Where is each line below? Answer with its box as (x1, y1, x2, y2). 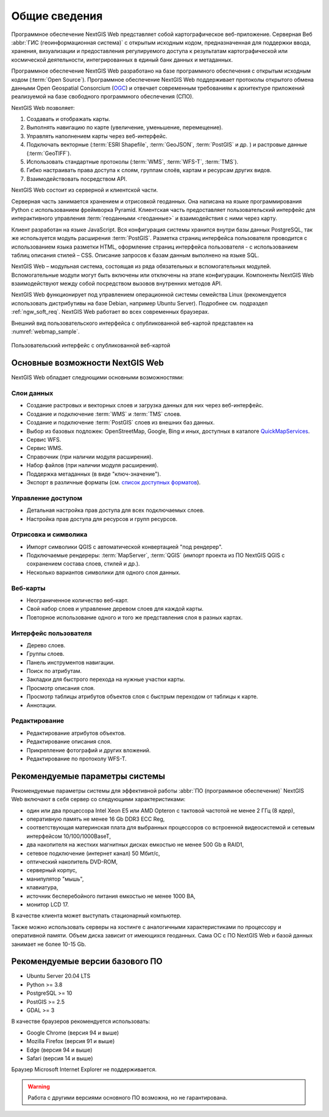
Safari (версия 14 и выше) (26, 1054, 94, 1062)
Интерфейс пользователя (11, 629, 92, 638)
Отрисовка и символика (11, 530, 88, 539)
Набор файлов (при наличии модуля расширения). (26, 462, 158, 469)
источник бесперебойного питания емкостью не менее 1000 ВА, (26, 892, 196, 900)
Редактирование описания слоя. (26, 738, 112, 745)
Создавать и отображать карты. (26, 115, 111, 123)
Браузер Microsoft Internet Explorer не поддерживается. (11, 1066, 157, 1073)
